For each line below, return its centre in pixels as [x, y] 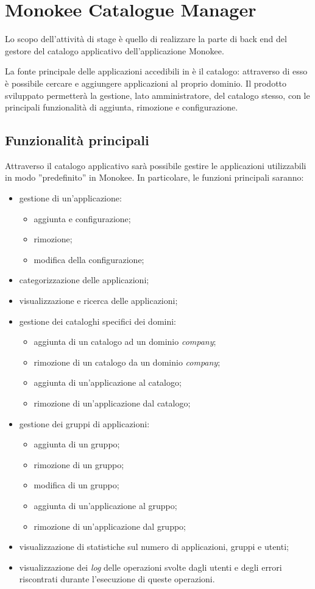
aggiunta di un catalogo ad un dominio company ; [125, 341]
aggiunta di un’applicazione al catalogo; [108, 382]
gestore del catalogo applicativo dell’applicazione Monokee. [115, 50]
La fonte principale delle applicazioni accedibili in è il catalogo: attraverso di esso [156, 71]
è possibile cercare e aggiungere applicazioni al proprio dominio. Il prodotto [146, 83]
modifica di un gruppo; [76, 485]
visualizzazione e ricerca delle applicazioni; [98, 301]
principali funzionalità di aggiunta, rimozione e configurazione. [122, 107]
